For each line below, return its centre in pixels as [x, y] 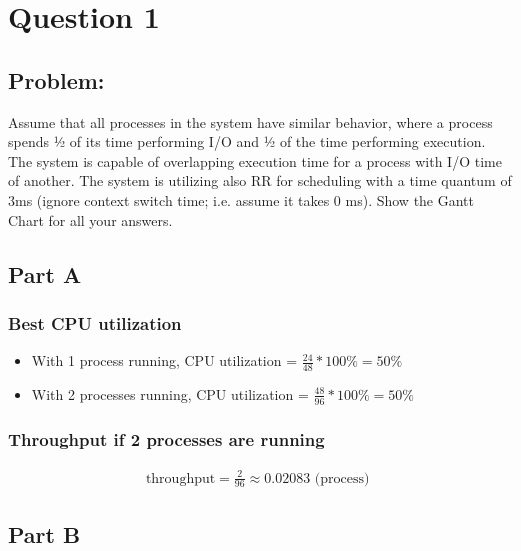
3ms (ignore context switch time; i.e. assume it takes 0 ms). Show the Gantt [241, 199]
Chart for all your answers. [90, 219]
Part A [45, 273]
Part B [44, 533]
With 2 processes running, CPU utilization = [170, 393]
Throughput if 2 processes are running [166, 438]
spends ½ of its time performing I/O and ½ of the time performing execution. [247, 141]
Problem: [56, 79]
